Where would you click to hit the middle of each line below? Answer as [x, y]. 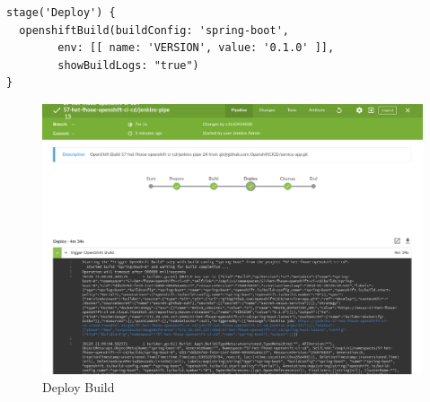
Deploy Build [79, 386]
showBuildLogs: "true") [128, 65]
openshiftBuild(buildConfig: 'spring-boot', [154, 30]
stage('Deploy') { [61, 13]
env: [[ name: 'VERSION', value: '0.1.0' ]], [196, 48]
